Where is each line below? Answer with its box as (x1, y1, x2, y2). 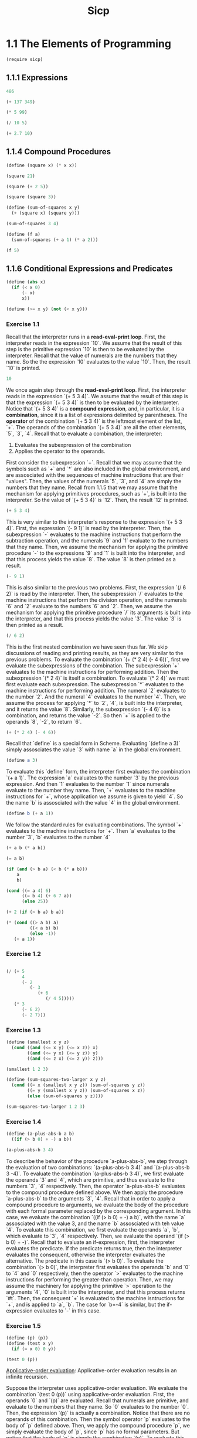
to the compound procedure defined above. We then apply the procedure (6, 1189, 184, 1196)
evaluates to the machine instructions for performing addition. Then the (6, 668, 179, 675)
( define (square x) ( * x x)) (6, 162, 77, 168)
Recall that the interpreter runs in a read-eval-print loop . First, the (6, 333, 166, 341)
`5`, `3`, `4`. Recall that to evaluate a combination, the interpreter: (6, 430, 162, 437)
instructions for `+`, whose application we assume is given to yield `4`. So (6, 793, 184, 800)
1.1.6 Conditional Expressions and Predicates (6, 263, 173, 273)
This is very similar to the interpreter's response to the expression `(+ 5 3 (6, 518, 183, 525)
